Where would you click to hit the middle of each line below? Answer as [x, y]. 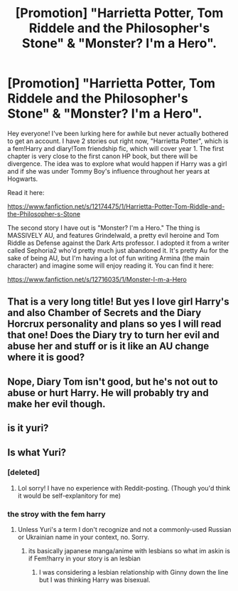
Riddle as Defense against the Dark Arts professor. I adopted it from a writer [118, 243]
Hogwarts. [23, 179]
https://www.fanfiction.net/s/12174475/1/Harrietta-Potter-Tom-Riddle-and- [116, 206]
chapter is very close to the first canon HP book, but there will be [103, 156]
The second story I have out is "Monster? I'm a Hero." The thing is [104, 227]
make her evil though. [56, 404]
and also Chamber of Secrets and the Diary [104, 313]
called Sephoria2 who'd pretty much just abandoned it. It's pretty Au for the [118, 250]
